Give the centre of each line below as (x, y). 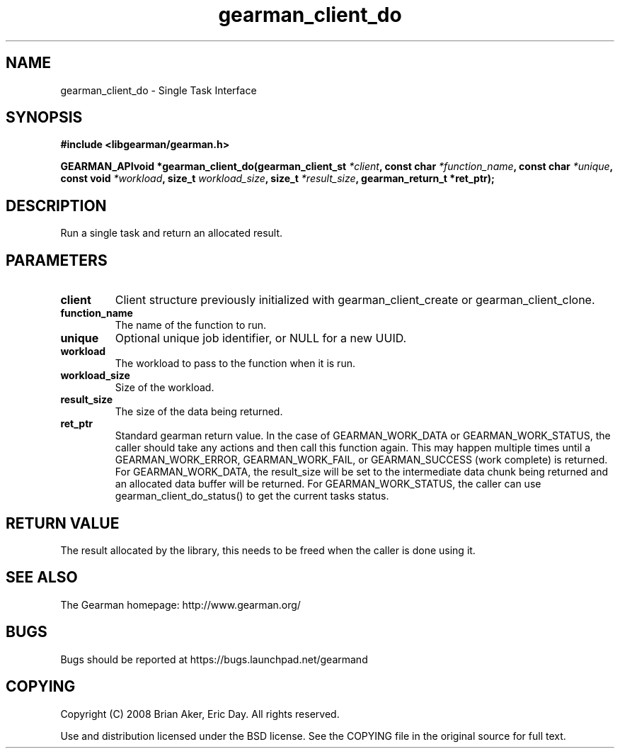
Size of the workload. (165, 388)
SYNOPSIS (44, 118)
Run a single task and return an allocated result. (172, 233)
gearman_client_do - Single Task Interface (159, 90)
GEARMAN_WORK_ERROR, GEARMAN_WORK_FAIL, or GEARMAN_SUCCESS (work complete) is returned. (361, 460)
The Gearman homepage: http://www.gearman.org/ (180, 604)
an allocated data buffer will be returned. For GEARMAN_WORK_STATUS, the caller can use (328, 484)
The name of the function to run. (191, 325)
